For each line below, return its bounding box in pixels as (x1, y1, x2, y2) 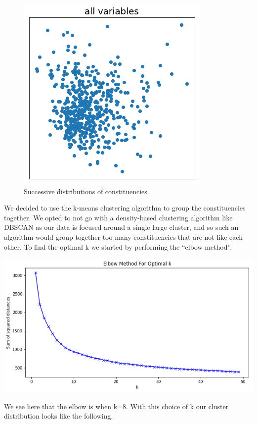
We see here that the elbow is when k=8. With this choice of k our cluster (4, 401, 229, 411)
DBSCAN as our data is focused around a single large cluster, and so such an (4, 222, 239, 232)
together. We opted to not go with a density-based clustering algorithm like (4, 212, 233, 222)
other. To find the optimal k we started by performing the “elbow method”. (4, 241, 232, 252)
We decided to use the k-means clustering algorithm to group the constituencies (4, 203, 246, 213)
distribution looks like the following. (4, 411, 113, 421)
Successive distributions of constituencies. (24, 186, 149, 196)
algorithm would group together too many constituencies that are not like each (4, 231, 243, 242)
